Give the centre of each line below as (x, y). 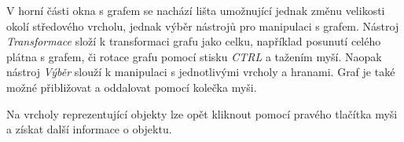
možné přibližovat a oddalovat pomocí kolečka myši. (132, 87)
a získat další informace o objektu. (89, 129)
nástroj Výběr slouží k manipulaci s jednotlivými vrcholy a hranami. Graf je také (201, 72)
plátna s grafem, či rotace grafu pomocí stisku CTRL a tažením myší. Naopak (194, 56)
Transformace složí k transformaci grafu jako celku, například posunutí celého (194, 41)
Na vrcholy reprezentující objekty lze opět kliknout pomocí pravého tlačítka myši (202, 113)
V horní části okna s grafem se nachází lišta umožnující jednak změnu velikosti (196, 10)
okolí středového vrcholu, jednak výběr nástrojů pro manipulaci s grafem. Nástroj (203, 25)
